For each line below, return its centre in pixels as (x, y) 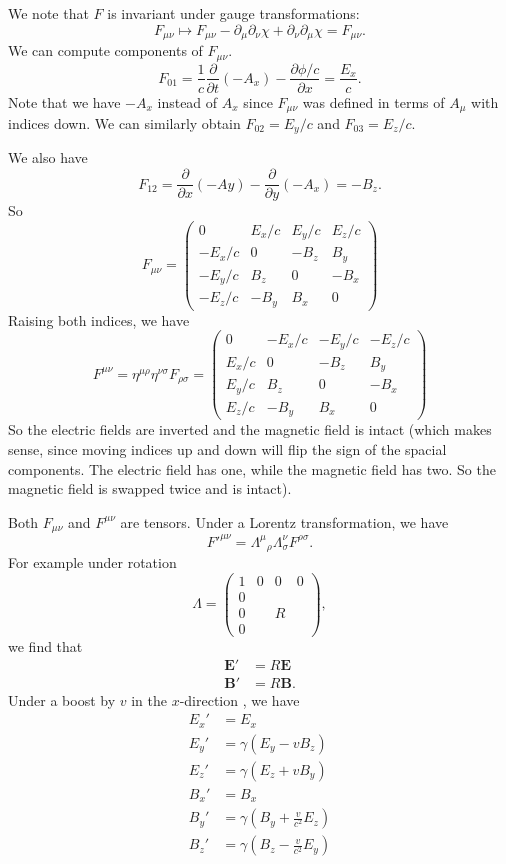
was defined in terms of (373, 101)
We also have (48, 157)
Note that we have (64, 101)
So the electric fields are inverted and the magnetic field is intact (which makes (250, 429)
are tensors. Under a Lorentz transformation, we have (284, 521)
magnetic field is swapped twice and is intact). (150, 488)
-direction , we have (239, 699)
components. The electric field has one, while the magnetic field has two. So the (252, 468)
